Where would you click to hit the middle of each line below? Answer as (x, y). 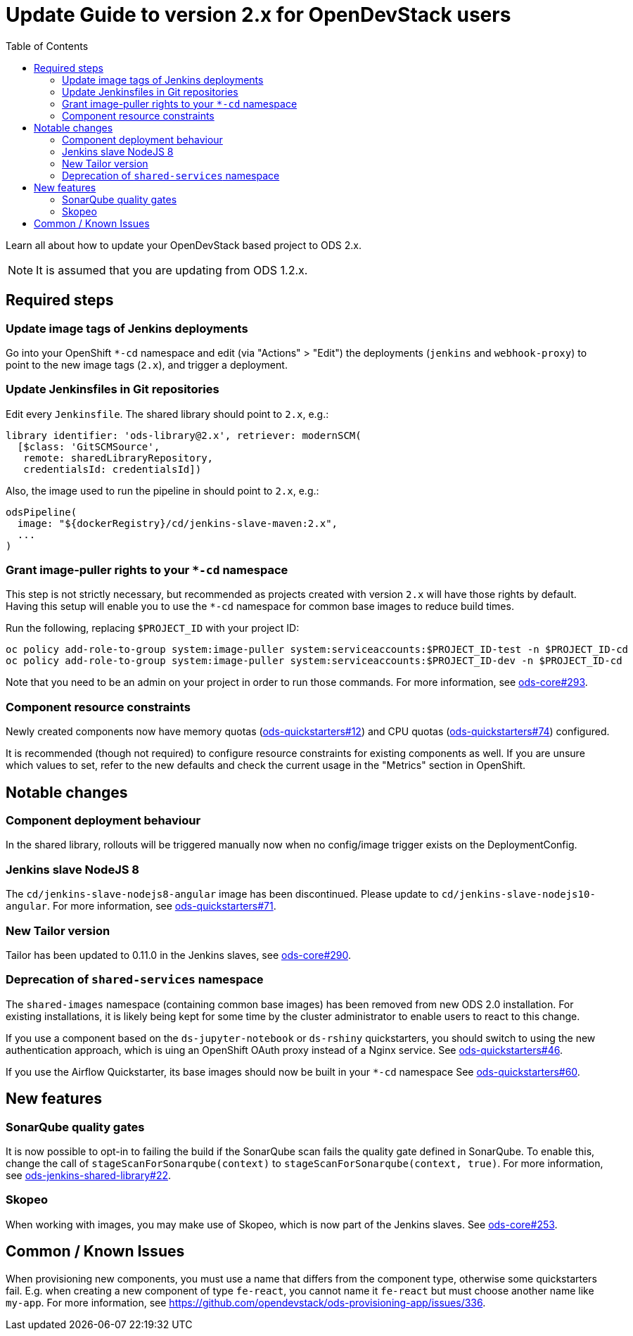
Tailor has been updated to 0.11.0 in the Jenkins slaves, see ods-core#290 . (178, 955)
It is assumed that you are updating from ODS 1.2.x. (172, 270)
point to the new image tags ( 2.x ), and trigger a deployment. (147, 364)
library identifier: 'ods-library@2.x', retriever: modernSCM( (184, 435)
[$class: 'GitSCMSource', (89, 446)
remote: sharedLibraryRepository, (119, 458)
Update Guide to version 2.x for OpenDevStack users (258, 15)
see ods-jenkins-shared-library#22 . (89, 1175)
